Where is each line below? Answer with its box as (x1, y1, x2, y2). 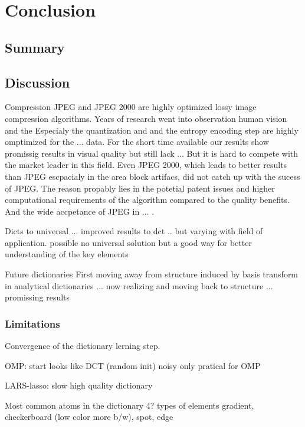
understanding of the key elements (5, 248, 129, 260)
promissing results (5, 291, 70, 303)
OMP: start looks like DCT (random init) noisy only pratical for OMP (5, 359, 261, 371)
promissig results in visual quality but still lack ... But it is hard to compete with (5, 147, 299, 159)
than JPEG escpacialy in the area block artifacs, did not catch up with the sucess (5, 170, 300, 182)
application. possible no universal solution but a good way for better (5, 236, 252, 248)
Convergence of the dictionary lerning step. (5, 339, 160, 352)
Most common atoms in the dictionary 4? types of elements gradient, (5, 399, 254, 411)
